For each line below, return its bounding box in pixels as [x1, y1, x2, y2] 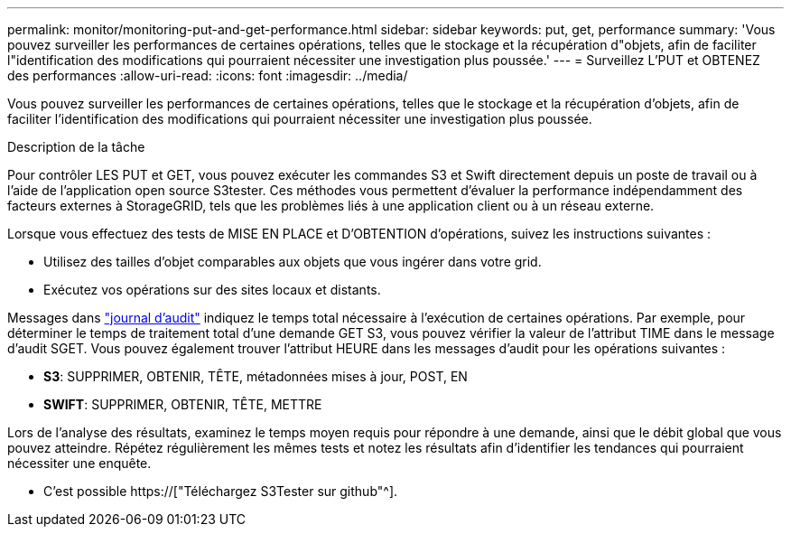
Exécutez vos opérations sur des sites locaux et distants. [43, 282, 381, 297]
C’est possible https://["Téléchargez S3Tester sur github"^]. [43, 483, 398, 499]
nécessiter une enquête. [7, 455, 152, 471]
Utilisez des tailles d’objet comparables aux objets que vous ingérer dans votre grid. [43, 254, 542, 269]
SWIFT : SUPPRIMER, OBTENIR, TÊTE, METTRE [43, 397, 322, 412]
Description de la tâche [7, 139, 145, 155]
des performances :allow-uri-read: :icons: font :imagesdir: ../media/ [7, 68, 408, 83]
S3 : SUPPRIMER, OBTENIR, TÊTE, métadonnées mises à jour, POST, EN [43, 369, 468, 384]
